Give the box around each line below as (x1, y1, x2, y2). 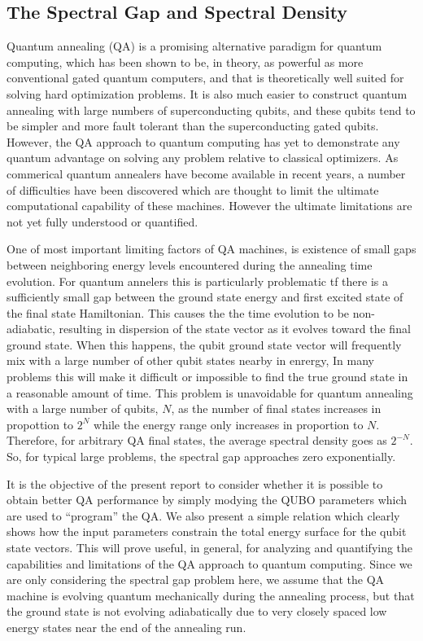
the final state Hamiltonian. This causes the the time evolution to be (7, 304, 350, 321)
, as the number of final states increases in (171, 400, 382, 417)
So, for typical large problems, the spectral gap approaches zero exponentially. (7, 448, 396, 465)
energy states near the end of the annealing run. (7, 618, 246, 635)
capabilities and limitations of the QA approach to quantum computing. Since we (7, 555, 412, 572)
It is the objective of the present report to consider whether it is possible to (7, 475, 383, 492)
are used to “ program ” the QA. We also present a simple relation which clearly (7, 507, 400, 524)
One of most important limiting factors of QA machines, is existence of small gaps (7, 240, 416, 257)
